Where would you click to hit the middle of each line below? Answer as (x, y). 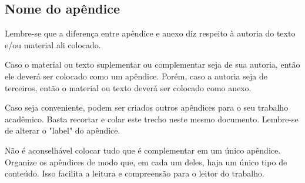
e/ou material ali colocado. (53, 44)
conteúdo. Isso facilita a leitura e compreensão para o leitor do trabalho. (135, 173)
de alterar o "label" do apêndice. (63, 130)
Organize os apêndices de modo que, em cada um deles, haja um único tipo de (146, 162)
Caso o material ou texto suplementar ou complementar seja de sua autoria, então (152, 64)
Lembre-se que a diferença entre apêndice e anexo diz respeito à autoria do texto (150, 33)
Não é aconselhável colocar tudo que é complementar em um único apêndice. (143, 150)
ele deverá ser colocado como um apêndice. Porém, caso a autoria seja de (136, 76)
